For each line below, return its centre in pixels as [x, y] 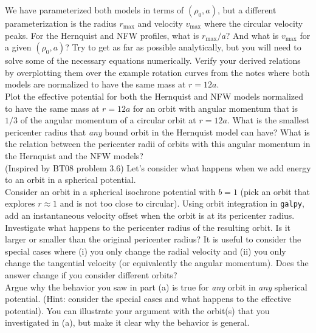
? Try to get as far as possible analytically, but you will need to [183, 47]
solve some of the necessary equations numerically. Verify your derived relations [153, 60]
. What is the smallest [268, 120]
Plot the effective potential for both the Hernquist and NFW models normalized [154, 96]
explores [20, 203]
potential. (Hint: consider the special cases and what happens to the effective [148, 299]
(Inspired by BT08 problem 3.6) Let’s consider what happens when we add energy [158, 167]
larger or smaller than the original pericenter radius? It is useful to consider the [153, 239]
